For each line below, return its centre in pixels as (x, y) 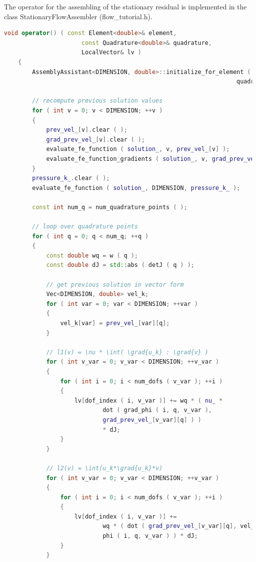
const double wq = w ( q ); (92, 255)
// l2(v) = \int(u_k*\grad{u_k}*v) (104, 468)
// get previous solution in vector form (115, 284)
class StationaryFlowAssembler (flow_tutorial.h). (78, 16)
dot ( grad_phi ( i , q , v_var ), (157, 410)
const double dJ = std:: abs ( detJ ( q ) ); (120, 265)
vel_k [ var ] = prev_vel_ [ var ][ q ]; (115, 323)
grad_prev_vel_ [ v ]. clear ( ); (96, 139)
